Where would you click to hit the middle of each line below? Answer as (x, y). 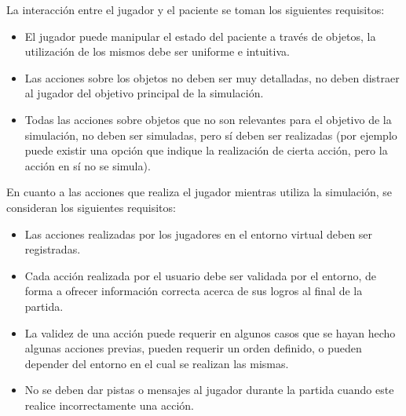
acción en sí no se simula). (88, 165)
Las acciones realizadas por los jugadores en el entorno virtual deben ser (199, 234)
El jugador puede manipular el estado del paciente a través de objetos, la (200, 36)
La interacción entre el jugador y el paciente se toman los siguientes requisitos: (196, 9)
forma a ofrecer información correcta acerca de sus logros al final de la (194, 291)
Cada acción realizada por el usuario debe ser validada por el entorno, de (201, 275)
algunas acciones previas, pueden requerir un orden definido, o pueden (193, 348)
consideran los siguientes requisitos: (91, 207)
